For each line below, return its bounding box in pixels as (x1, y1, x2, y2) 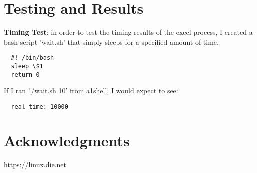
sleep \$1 (11, 62, 43, 70)
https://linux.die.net (4, 159, 66, 169)
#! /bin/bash (11, 54, 54, 62)
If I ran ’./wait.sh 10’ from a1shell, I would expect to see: (4, 85, 178, 96)
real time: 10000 (11, 103, 68, 110)
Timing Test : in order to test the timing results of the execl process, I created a (4, 27, 253, 37)
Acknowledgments (4, 130, 130, 150)
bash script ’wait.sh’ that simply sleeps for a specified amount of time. (4, 36, 219, 47)
